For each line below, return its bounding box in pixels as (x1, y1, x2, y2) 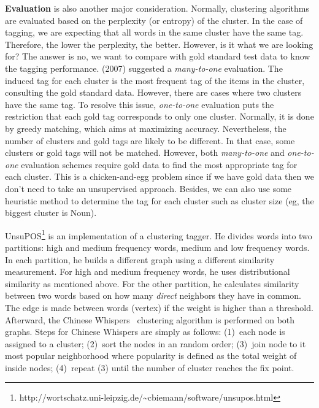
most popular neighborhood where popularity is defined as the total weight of (5, 349, 297, 362)
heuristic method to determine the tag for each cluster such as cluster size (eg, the (5, 194, 314, 207)
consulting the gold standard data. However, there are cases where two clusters (5, 86, 302, 99)
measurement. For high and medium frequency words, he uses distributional (5, 265, 290, 278)
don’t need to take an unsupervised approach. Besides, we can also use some (5, 182, 292, 194)
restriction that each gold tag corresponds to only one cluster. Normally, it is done (5, 110, 314, 123)
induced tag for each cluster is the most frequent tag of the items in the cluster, (5, 74, 305, 87)
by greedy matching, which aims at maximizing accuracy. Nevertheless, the (5, 121, 286, 134)
